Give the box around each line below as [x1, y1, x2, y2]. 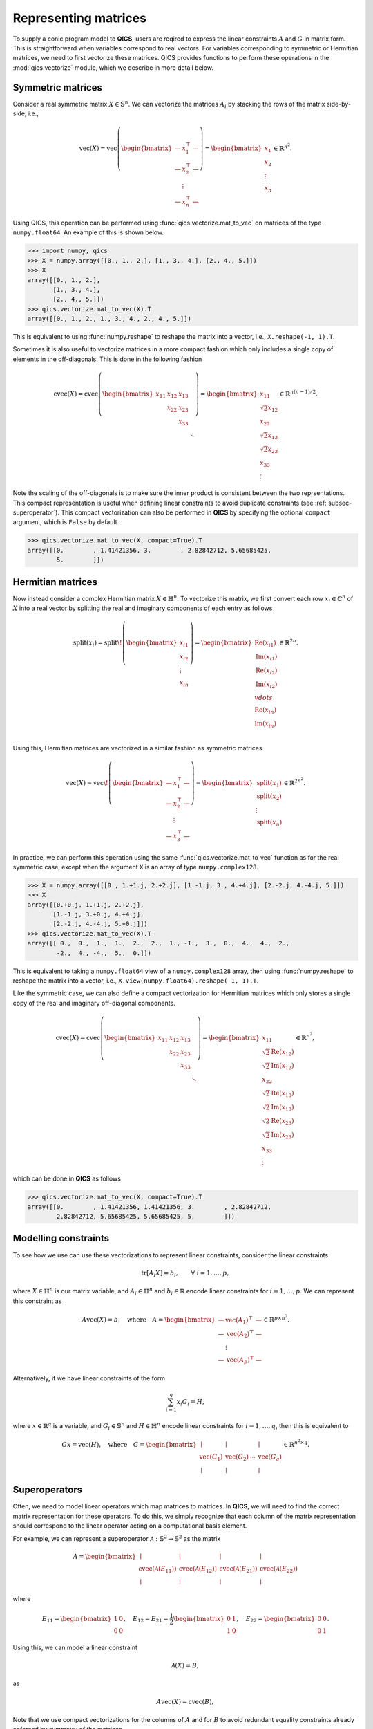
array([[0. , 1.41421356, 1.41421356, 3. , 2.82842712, [27, 1203, 272, 1210]
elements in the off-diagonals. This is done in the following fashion [12, 355, 202, 363]
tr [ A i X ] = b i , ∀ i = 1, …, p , [141, 1269, 229, 1279]
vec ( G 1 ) [199, 1453, 223, 1462]
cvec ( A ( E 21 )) [219, 1564, 258, 1574]
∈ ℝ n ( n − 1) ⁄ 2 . [279, 389, 318, 398]
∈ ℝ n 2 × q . [283, 1439, 310, 1449]
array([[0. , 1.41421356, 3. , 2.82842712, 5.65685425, [27, 546, 272, 554]
